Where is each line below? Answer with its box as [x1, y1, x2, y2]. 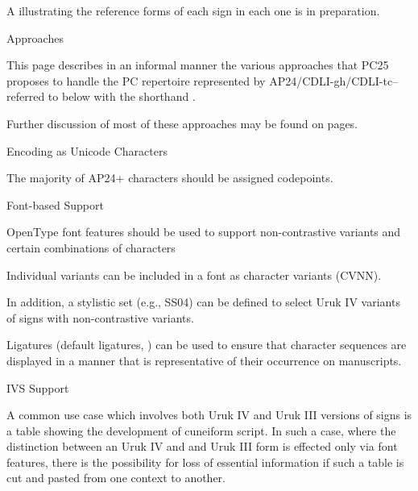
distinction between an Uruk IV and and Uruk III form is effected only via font [6, 438, 398, 455]
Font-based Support [6, 196, 104, 213]
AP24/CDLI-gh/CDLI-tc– [269, 72, 399, 89]
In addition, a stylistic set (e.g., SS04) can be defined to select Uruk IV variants [6, 293, 400, 310]
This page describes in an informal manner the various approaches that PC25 [6, 56, 389, 73]
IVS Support [6, 379, 69, 396]
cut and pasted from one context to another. [6, 469, 226, 486]
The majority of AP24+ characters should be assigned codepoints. [6, 169, 333, 186]
